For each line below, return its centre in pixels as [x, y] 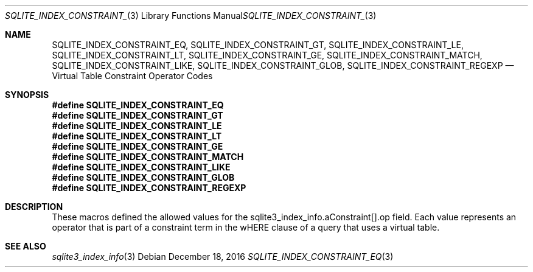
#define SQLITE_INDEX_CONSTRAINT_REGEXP [149, 188]
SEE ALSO [26, 246]
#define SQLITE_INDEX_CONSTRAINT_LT [137, 136]
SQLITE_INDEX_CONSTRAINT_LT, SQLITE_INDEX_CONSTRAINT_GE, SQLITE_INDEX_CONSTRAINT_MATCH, [267, 55]
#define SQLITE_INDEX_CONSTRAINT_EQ [138, 105]
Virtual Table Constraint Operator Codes [132, 76]
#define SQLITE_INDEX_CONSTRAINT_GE [138, 146]
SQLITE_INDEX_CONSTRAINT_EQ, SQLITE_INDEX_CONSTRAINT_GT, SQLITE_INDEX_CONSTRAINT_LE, [258, 45]
